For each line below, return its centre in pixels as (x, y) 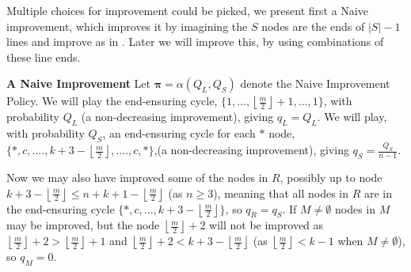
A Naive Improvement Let (78, 83)
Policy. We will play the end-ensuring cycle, (112, 101)
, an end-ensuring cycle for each (179, 133)
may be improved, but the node (83, 225)
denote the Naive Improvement (315, 83)
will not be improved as (266, 225)
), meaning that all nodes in (281, 193)
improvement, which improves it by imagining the (127, 26)
